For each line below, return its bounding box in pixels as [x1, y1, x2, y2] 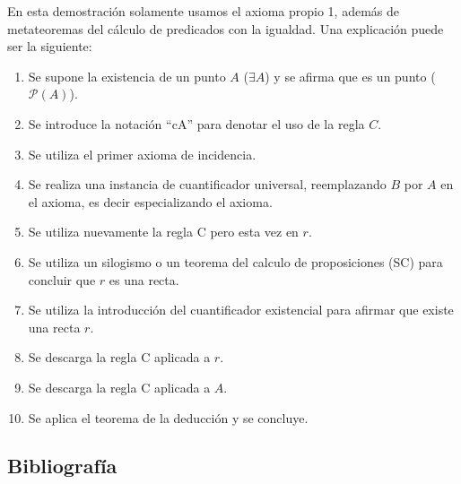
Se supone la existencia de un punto [28, 66, 226, 85]
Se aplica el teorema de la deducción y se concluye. [28, 408, 309, 427]
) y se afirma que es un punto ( [265, 66, 436, 85]
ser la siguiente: [7, 37, 92, 56]
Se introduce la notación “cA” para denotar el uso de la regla [28, 114, 365, 133]
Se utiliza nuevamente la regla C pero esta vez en [28, 222, 299, 241]
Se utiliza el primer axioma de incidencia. [28, 144, 257, 163]
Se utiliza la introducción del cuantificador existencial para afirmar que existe [28, 300, 454, 319]
